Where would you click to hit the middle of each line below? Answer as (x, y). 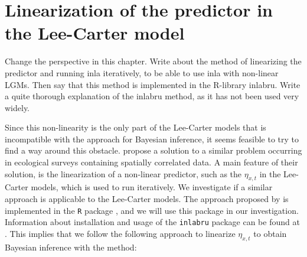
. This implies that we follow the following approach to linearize (120, 233)
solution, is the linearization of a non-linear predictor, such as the (123, 173)
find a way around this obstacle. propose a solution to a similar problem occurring (153, 150)
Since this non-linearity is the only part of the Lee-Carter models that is (135, 127)
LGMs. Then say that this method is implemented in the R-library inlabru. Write (153, 84)
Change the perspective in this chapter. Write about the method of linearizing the (153, 61)
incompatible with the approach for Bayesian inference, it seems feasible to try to (152, 139)
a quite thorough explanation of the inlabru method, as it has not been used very (152, 96)
